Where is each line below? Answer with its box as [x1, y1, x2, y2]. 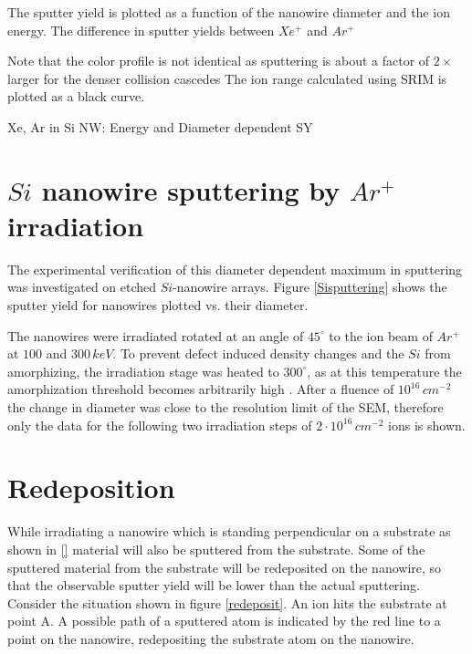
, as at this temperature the [307, 361, 462, 380]
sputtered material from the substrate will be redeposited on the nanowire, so [7, 557, 442, 576]
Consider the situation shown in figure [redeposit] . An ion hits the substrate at [7, 593, 447, 612]
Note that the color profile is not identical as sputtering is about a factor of [7, 51, 430, 70]
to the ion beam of [329, 326, 433, 345]
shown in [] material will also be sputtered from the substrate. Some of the [7, 539, 425, 558]
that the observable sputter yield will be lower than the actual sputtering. [7, 576, 420, 595]
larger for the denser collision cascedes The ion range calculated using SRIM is [7, 68, 447, 88]
